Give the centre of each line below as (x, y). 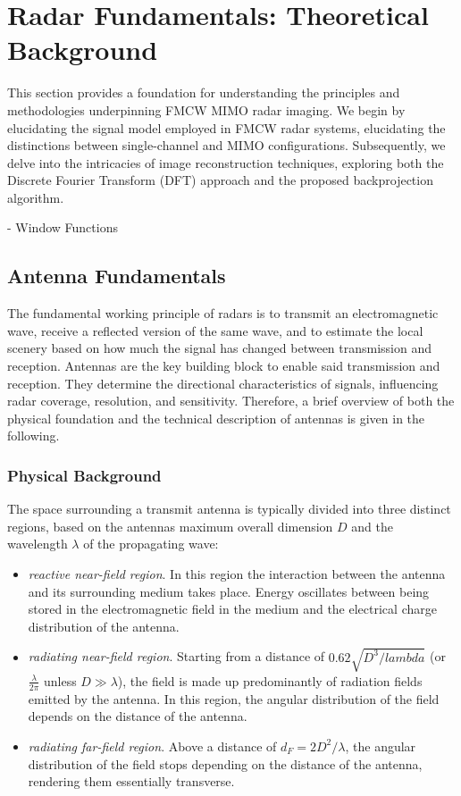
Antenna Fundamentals (117, 276)
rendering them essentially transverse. (131, 781)
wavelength (38, 544)
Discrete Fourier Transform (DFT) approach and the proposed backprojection (220, 180)
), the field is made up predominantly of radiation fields (270, 680)
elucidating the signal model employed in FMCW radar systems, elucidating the (226, 127)
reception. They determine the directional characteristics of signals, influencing (223, 383)
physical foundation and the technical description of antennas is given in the (216, 418)
